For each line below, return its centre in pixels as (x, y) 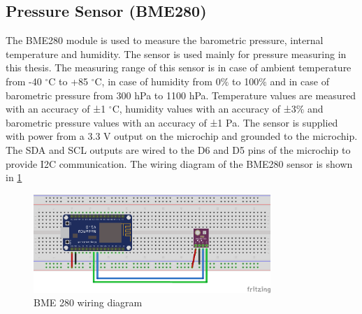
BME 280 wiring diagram (88, 302)
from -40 (24, 81)
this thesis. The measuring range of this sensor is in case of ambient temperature (179, 67)
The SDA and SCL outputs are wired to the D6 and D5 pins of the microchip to (178, 149)
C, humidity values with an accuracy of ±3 (204, 109)
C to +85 (68, 81)
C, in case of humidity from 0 (158, 81)
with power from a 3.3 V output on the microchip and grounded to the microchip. (182, 136)
